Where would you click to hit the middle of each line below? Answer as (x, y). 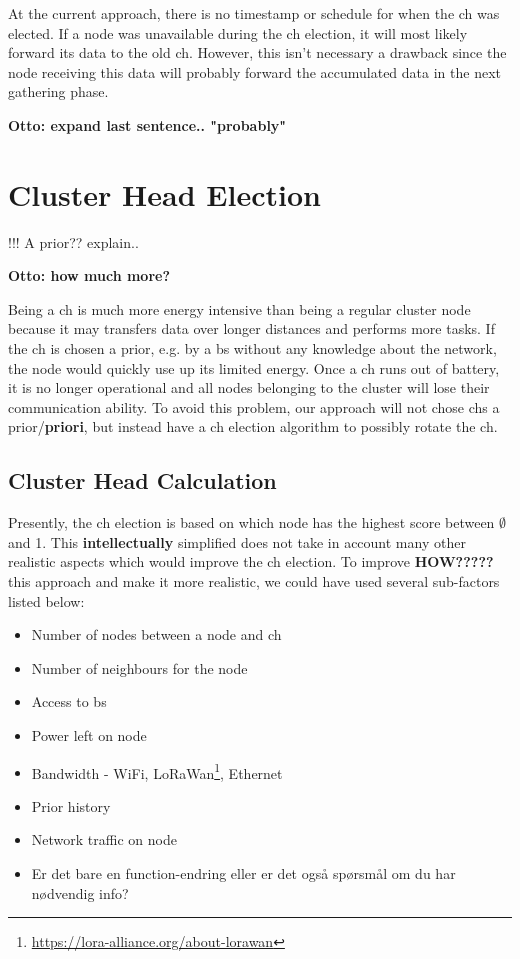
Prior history (71, 805)
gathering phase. (58, 91)
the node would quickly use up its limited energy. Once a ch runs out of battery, (254, 367)
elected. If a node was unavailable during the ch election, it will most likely (238, 32)
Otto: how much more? (89, 275)
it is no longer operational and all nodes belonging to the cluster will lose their (249, 387)
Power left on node (89, 734)
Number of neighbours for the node (139, 667)
